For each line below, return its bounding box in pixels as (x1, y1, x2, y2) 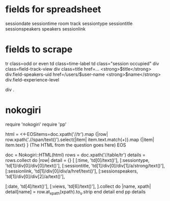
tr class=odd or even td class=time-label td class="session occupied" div (5, 60, 159, 67)
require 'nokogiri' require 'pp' (5, 121, 67, 127)
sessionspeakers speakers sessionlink (5, 25, 86, 32)
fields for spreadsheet (5, 4, 101, 15)
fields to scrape (5, 44, 73, 55)
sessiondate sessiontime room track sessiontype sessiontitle (5, 20, 133, 26)
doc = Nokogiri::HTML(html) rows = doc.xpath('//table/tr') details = (5, 152, 146, 158)
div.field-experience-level (5, 76, 60, 82)
